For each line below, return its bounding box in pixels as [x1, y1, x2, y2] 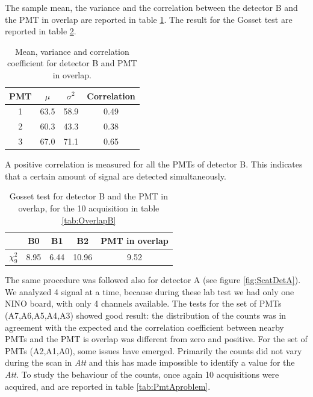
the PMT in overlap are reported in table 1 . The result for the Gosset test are [5, 13, 293, 25]
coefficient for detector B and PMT [7, 57, 137, 69]
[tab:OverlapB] [61, 213, 116, 226]
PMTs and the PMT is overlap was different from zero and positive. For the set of [5, 333, 308, 345]
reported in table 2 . [5, 25, 76, 37]
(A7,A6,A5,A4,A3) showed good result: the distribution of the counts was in [5, 309, 287, 322]
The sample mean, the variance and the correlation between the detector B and [5, 1, 298, 13]
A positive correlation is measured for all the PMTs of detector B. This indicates [5, 158, 303, 170]
